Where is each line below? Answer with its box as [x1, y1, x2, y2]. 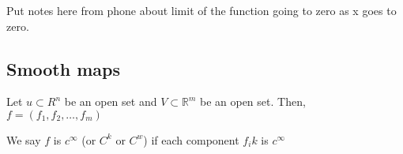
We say [6, 131, 41, 148]
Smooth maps [6, 56, 121, 81]
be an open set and [64, 93, 157, 110]
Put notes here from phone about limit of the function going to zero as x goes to [6, 2, 397, 18]
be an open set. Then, [199, 93, 306, 110]
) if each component [143, 131, 239, 148]
